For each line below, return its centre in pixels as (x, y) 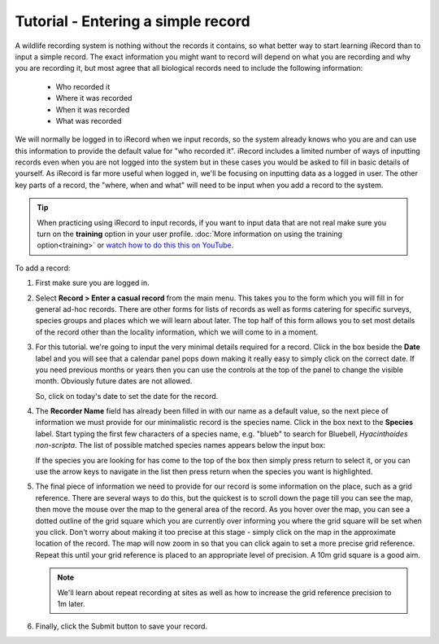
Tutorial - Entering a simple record (133, 21)
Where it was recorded (94, 99)
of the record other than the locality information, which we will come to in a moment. (177, 332)
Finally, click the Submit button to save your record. (121, 626)
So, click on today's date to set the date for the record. (127, 396)
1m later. (71, 603)
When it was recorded (93, 109)
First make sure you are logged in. (92, 283)
